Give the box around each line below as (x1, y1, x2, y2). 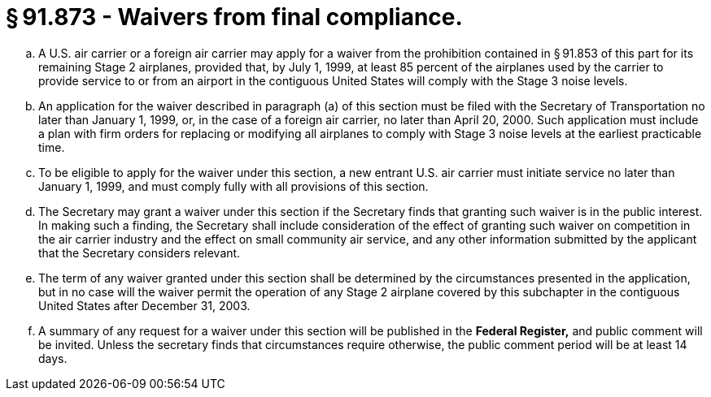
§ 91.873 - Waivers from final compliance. (6, 3, 463, 31)
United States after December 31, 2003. (38, 298, 251, 313)
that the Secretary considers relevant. (38, 245, 241, 260)
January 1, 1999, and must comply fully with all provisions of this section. (38, 179, 429, 193)
